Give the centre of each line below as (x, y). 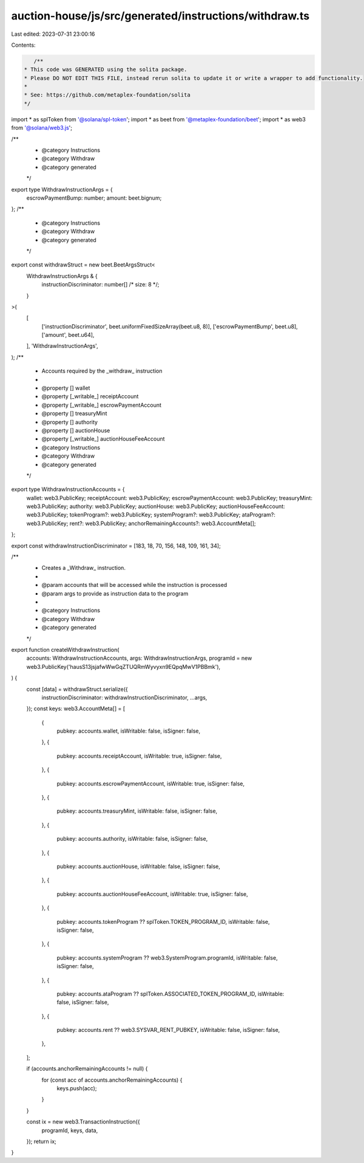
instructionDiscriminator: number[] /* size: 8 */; (100, 285)
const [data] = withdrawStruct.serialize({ (77, 689)
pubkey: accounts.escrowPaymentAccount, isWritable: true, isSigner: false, (151, 784)
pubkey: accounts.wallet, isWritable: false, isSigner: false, (128, 731)
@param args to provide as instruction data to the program (115, 593)
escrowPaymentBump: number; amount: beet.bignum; (94, 198)
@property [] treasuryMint (74, 413)
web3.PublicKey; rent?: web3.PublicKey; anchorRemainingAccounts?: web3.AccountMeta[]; (141, 523)
